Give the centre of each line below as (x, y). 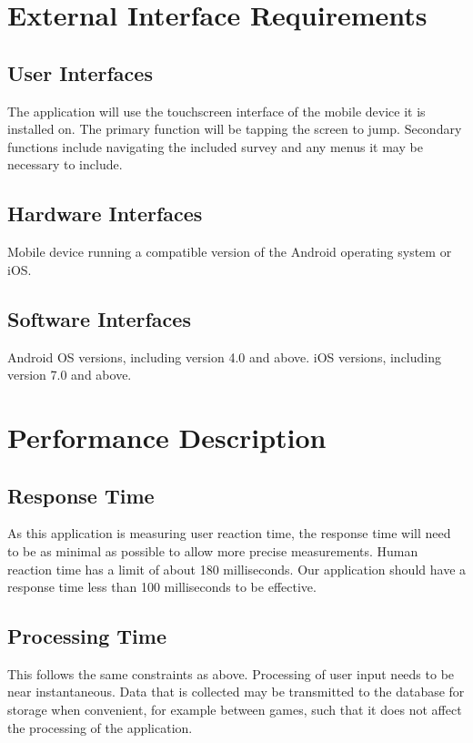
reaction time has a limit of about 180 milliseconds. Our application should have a (237, 569)
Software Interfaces (99, 318)
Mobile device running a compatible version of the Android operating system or (230, 252)
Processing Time (87, 636)
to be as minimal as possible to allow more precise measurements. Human (213, 550)
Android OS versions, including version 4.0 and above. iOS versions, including (225, 356)
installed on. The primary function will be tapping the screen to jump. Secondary (235, 129)
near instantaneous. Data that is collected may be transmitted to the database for (236, 692)
